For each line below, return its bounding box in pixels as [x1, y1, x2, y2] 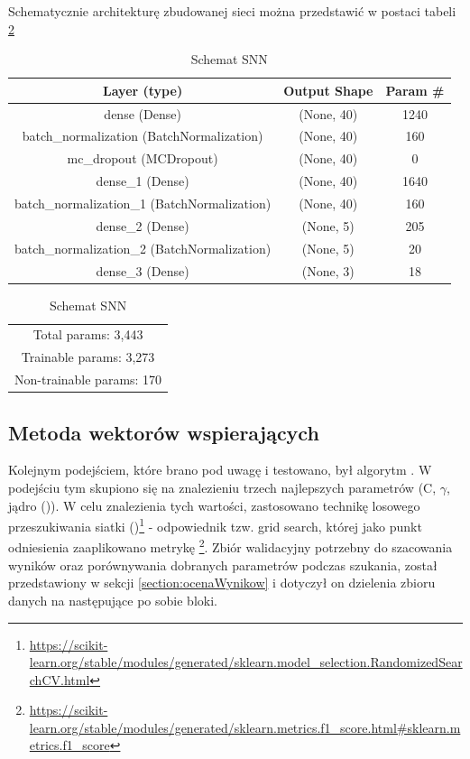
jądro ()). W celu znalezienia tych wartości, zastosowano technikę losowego [8, 495, 420, 514]
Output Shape [283, 80, 373, 99]
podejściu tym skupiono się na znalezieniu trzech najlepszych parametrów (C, [8, 478, 437, 497]
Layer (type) [103, 80, 183, 99]
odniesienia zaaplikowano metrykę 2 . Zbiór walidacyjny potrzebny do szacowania [8, 535, 453, 557]
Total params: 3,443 [32, 325, 143, 344]
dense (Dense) [104, 104, 181, 123]
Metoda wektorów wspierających [8, 418, 319, 446]
